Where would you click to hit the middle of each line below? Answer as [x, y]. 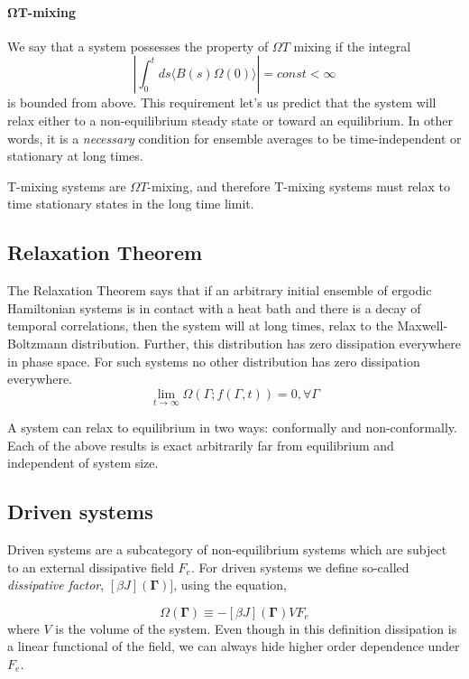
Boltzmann [37, 343]
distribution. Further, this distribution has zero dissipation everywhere [266, 343]
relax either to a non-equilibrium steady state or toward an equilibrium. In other [230, 120]
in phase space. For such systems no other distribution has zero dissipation [214, 361]
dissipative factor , [56, 585]
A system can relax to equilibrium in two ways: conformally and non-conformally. [232, 427]
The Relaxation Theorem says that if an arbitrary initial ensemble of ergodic [220, 290]
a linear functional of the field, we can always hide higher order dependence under [234, 646]
